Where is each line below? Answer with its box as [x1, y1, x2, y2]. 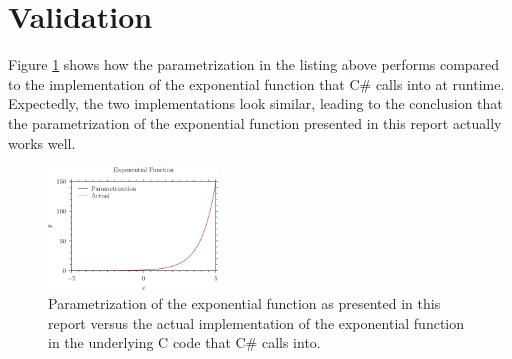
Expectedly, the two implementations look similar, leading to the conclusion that [8, 93, 503, 114]
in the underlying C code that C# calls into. [48, 332, 321, 353]
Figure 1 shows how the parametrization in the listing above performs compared [8, 54, 500, 75]
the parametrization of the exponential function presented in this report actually [8, 112, 502, 133]
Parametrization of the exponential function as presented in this [48, 293, 441, 314]
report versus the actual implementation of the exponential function [48, 312, 465, 333]
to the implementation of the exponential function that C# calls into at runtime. [8, 73, 505, 94]
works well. [8, 132, 76, 153]
